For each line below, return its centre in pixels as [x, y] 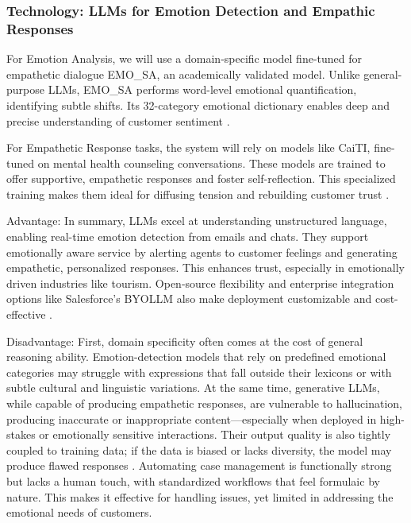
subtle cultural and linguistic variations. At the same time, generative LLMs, [193, 387]
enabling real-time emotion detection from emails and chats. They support [188, 236]
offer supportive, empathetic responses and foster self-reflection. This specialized [201, 178]
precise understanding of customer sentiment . [118, 120]
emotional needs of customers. [79, 512]
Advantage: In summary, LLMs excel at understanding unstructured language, [197, 221]
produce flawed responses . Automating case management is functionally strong [199, 465]
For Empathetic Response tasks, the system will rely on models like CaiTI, [188, 147]
